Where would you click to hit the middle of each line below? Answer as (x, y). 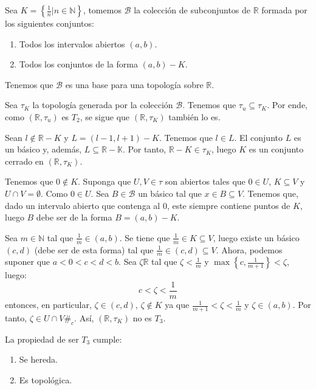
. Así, (84, 317)
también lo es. (194, 116)
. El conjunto (258, 137)
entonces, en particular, (48, 305)
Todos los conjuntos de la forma (78, 64)
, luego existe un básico (256, 237)
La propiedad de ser (42, 339)
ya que (177, 305)
